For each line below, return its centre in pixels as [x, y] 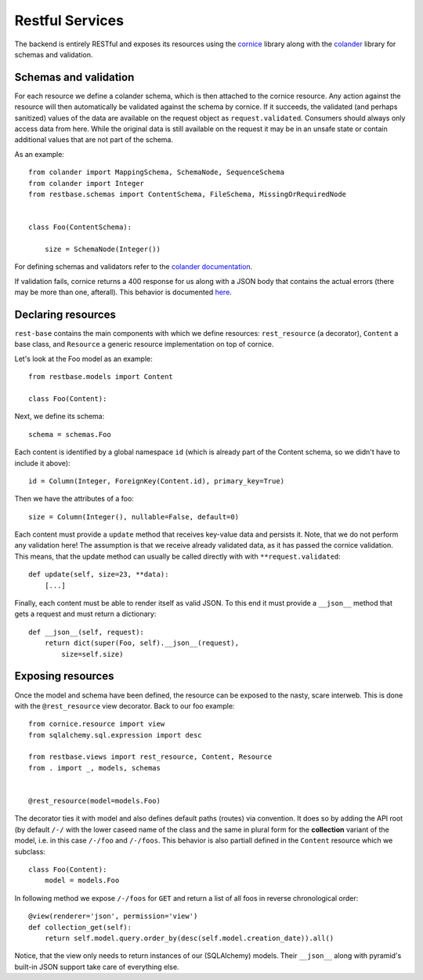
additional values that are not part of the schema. [94, 140]
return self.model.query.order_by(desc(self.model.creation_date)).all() [189, 938]
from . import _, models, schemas [94, 768]
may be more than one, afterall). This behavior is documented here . [123, 292]
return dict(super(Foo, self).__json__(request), [141, 643]
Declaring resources [65, 314]
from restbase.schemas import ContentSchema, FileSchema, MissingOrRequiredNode [188, 194]
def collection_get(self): [80, 927]
